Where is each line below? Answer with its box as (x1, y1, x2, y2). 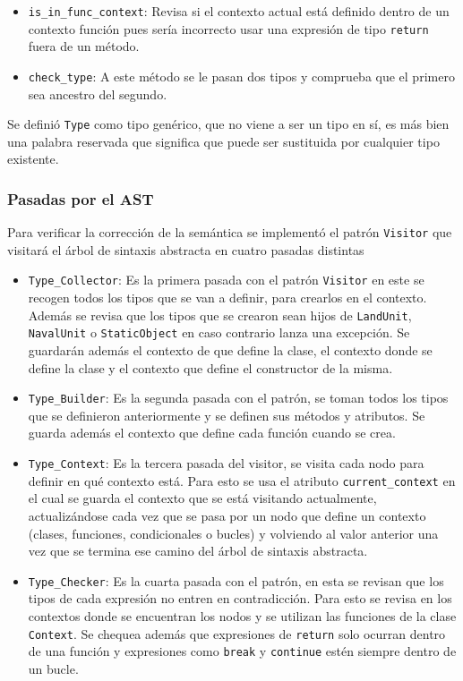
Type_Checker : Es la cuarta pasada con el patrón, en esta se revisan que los (28, 571, 444, 590)
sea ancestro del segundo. (28, 84, 167, 103)
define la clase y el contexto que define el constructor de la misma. (28, 358, 393, 377)
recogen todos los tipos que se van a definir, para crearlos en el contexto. (28, 288, 427, 307)
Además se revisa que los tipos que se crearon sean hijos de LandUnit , (28, 305, 412, 324)
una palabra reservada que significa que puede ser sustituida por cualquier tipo (7, 132, 440, 150)
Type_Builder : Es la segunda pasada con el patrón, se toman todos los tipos (28, 388, 449, 407)
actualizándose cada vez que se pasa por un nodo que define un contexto (28, 506, 426, 524)
